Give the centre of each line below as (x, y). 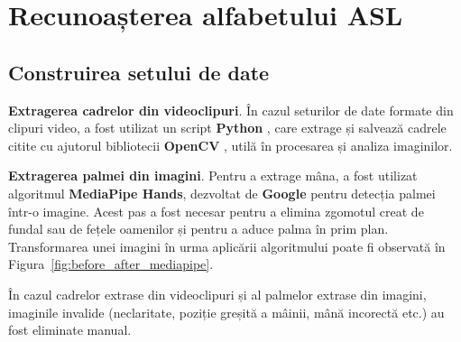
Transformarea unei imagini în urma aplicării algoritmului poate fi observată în (227, 246)
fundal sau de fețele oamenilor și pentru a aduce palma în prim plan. (198, 229)
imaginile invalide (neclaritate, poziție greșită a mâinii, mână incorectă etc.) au (226, 312)
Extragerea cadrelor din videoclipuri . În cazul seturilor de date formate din (231, 110)
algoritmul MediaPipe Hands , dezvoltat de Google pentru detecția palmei (222, 193)
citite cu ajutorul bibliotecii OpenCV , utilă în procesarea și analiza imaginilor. (230, 145)
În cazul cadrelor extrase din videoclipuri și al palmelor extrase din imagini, (217, 294)
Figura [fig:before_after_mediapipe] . (111, 264)
